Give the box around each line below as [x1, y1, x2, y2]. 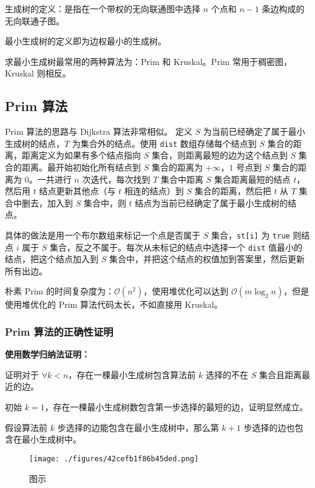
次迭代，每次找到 [82, 172, 151, 185]
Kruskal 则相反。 [5, 67, 71, 80]
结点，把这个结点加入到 [5, 252, 98, 265]
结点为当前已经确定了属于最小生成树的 [135, 196, 288, 209]
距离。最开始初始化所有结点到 [21, 161, 141, 174]
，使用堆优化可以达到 [143, 285, 229, 297]
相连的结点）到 [124, 185, 184, 197]
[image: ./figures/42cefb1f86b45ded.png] [29, 454, 199, 463]
